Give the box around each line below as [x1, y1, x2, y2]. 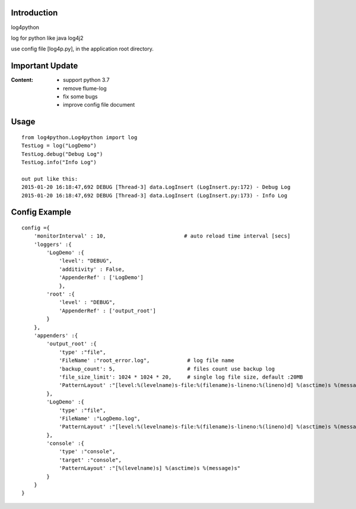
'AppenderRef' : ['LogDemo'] [59, 274, 144, 281]
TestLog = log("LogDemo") [21, 142, 97, 149]
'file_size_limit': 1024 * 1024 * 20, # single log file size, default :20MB [59, 373, 303, 380]
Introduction [11, 8, 58, 18]
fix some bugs [63, 92, 98, 100]
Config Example [11, 207, 71, 217]
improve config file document [63, 101, 135, 108]
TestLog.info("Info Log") [21, 159, 97, 165]
